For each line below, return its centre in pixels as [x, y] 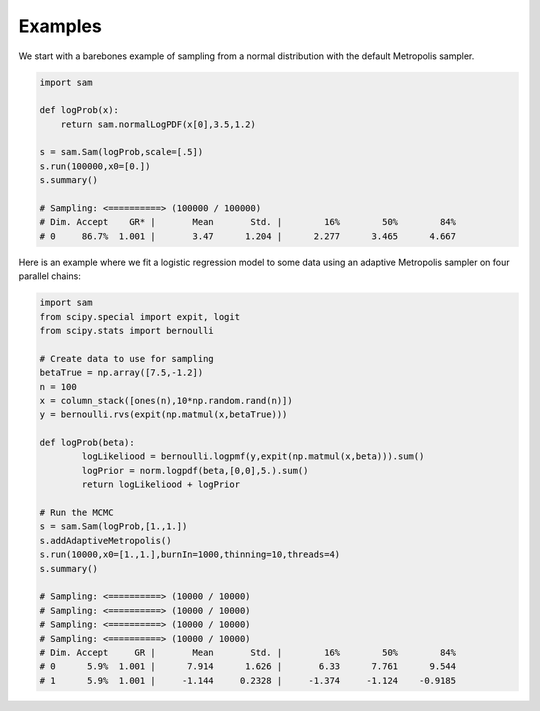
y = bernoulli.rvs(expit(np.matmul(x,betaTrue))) [163, 414]
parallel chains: [50, 276]
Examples [60, 26]
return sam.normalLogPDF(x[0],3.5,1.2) [158, 124]
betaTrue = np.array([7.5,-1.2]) [121, 373]
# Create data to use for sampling [126, 358]
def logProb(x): [79, 110]
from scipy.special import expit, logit [139, 316]
